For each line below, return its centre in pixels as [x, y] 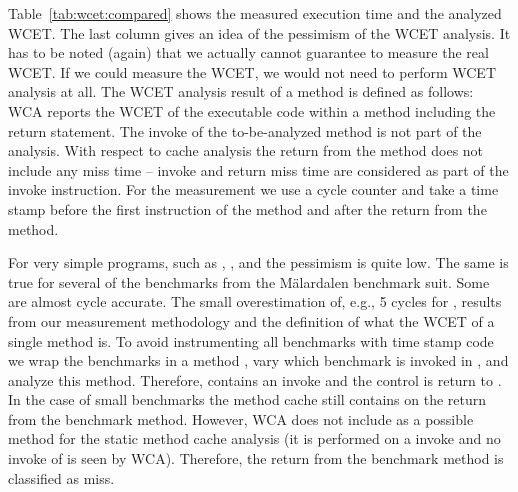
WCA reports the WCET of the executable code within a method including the [252, 110]
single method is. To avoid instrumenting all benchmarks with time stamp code [251, 340]
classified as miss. [61, 477]
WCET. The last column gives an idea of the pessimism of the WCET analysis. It [259, 32]
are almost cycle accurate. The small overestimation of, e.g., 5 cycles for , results [255, 301]
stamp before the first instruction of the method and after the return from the [247, 208]
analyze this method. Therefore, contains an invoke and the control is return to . [255, 379]
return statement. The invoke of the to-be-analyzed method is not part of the [245, 130]
